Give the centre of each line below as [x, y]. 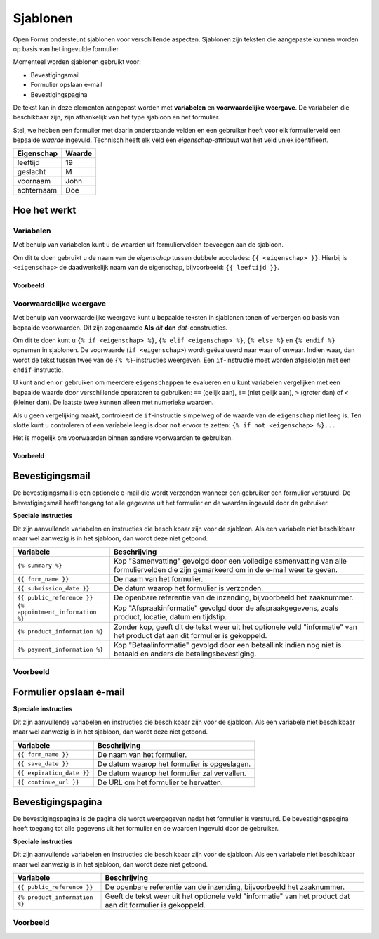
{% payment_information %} [60, 649]
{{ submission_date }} [54, 588]
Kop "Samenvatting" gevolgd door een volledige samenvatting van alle [230, 561]
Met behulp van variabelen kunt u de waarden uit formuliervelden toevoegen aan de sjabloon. [148, 245]
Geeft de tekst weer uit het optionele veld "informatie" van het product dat [227, 896]
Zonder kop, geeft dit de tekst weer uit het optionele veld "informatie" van [235, 627]
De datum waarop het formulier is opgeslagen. [174, 764]
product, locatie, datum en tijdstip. [170, 616]
